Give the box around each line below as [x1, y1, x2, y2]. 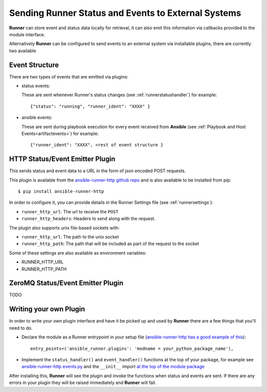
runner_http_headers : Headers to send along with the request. [21, 216, 156, 222]
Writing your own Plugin [9, 305, 85, 314]
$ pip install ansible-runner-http [18, 189, 104, 195]
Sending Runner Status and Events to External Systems [9, 7, 241, 18]
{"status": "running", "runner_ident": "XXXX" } [30, 103, 150, 109]
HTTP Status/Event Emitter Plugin [9, 155, 116, 163]
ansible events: [21, 115, 52, 121]
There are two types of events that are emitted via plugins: [9, 73, 129, 79]
